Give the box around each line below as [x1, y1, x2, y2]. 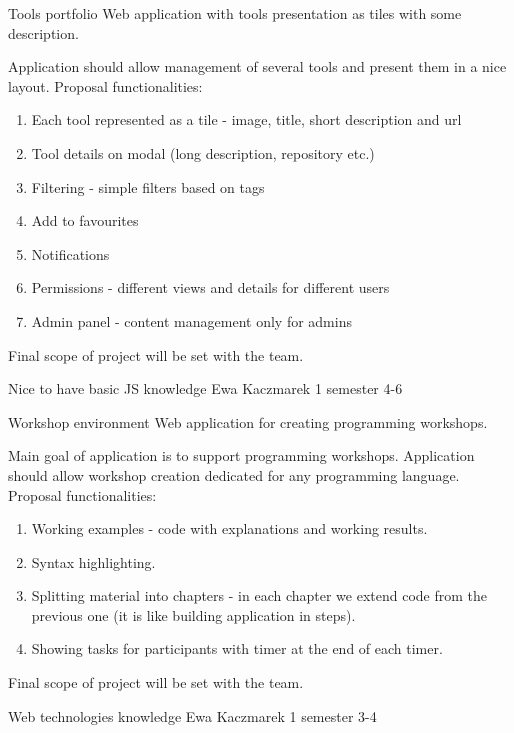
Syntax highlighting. [31, 551, 156, 572]
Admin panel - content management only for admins [31, 310, 352, 331]
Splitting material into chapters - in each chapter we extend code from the [31, 585, 488, 606]
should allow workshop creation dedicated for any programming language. [8, 464, 460, 485]
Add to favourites [31, 210, 139, 231]
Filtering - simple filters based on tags [31, 176, 265, 197]
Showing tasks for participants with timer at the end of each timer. [31, 638, 443, 659]
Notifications [31, 243, 110, 264]
